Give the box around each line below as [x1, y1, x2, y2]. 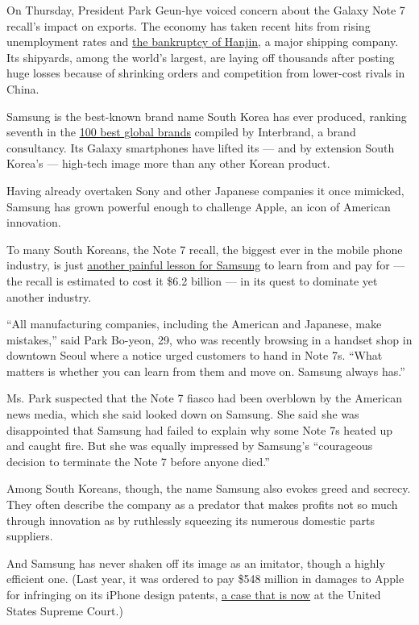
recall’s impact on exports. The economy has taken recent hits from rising [6, 17, 371, 34]
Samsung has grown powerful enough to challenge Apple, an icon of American [6, 198, 391, 215]
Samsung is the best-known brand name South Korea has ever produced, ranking [6, 107, 407, 124]
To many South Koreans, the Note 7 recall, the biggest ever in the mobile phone [6, 240, 403, 257]
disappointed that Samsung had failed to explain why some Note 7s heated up [6, 421, 393, 438]
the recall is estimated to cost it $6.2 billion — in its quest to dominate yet [6, 272, 378, 289]
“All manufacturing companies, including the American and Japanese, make [6, 315, 382, 332]
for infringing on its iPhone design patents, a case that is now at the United [6, 586, 381, 602]
